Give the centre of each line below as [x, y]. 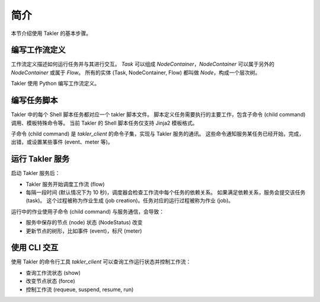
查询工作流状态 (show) [53, 272]
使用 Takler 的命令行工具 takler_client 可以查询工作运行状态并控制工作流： [101, 262]
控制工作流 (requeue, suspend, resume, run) [80, 289]
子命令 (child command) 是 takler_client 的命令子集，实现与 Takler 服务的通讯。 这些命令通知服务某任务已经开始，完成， [158, 133]
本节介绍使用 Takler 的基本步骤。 [51, 33]
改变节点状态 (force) [50, 281]
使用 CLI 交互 [35, 248]
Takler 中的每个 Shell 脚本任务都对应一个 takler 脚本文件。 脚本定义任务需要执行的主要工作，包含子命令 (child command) [158, 115]
